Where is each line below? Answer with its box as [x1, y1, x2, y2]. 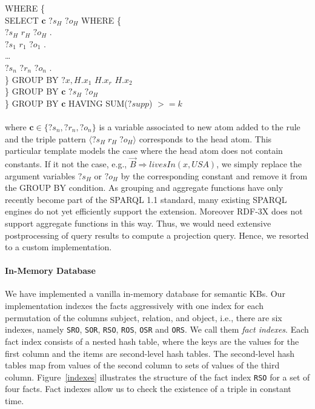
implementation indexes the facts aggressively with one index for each [5, 299, 264, 312]
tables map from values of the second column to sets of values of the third [5, 359, 280, 371]
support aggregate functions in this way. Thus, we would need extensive [5, 216, 271, 229]
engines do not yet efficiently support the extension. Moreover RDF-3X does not [5, 205, 303, 218]
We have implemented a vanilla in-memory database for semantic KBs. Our [5, 287, 285, 300]
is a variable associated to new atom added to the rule [99, 120, 300, 133]
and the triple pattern [5, 132, 86, 145]
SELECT [5, 13, 39, 26]
